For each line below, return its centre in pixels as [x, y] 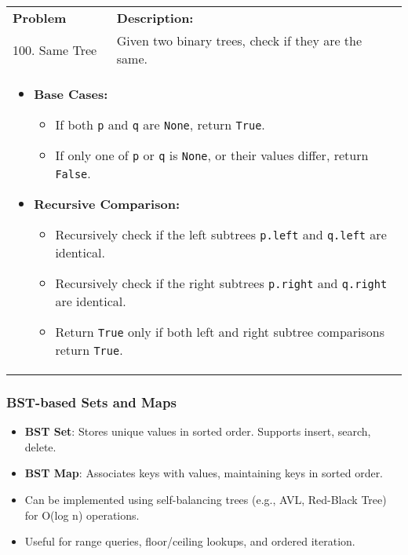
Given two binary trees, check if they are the [239, 40]
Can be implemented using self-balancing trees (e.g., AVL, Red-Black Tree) [206, 499]
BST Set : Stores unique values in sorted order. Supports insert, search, [198, 431]
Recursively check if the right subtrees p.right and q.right [221, 283]
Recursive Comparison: [107, 204]
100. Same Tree [55, 49]
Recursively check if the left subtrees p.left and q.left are [221, 234]
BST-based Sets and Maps [91, 402]
